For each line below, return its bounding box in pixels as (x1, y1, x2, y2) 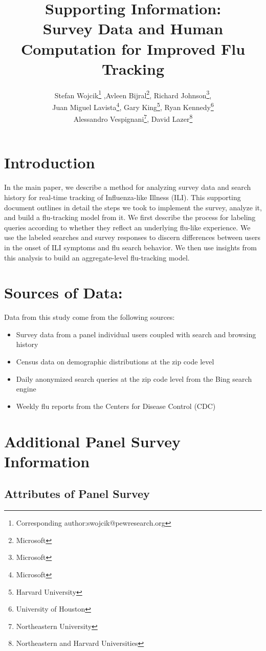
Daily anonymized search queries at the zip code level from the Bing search (16, 373, 252, 384)
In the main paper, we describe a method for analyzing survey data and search (4, 182, 251, 192)
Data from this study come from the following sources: (4, 312, 175, 322)
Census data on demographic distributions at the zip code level (16, 356, 214, 367)
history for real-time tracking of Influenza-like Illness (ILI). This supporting (4, 191, 241, 202)
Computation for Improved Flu (20, 38, 246, 59)
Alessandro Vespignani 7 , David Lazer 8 (73, 112, 193, 124)
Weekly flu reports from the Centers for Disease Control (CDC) (16, 400, 216, 411)
